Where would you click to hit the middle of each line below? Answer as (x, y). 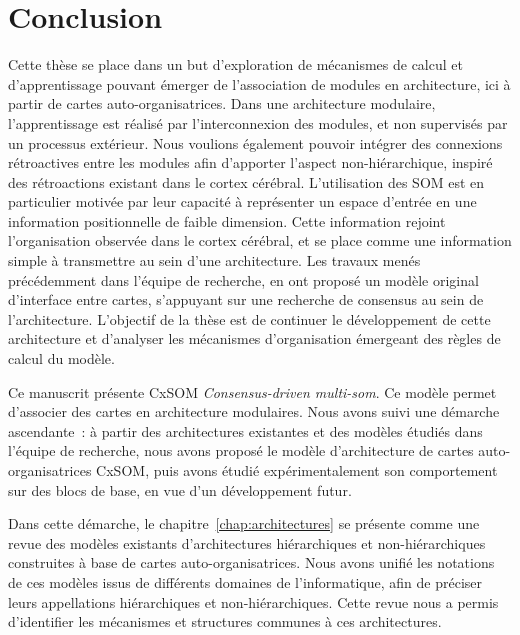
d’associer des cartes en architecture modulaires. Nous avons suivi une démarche (254, 411)
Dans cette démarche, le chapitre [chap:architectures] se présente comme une (244, 523)
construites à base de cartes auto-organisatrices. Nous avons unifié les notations (251, 562)
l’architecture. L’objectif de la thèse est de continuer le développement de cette (249, 318)
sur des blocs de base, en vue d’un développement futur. (180, 489)
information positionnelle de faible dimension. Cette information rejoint (227, 220)
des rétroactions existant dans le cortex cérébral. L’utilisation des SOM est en (246, 181)
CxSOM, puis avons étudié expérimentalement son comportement (297, 470)
